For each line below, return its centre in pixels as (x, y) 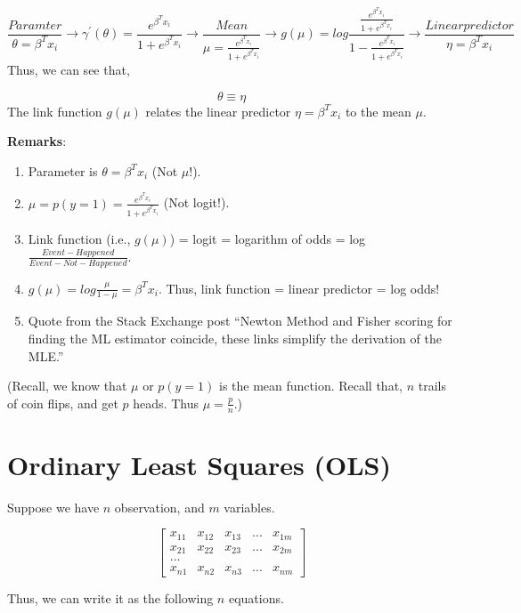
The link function (55, 111)
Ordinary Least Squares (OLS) (199, 464)
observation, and (159, 507)
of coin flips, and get (63, 403)
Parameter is (63, 170)
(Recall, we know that (67, 386)
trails (432, 386)
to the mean (378, 111)
